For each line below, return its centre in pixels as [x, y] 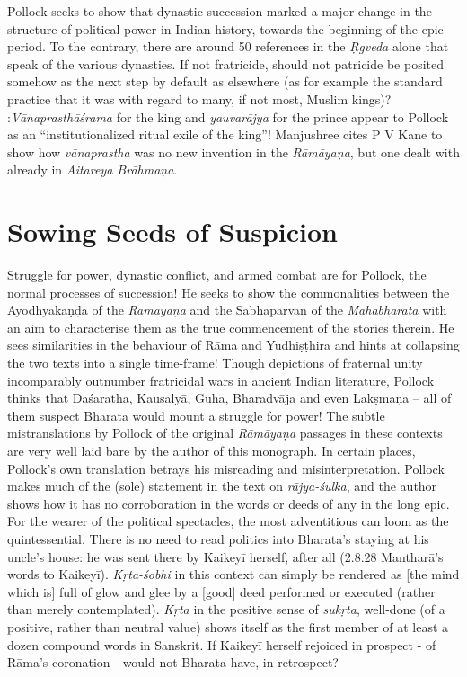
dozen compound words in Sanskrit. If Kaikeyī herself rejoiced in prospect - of [222, 644]
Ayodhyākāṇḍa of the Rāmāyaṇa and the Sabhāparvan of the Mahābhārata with [227, 310]
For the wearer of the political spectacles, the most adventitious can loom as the [228, 521]
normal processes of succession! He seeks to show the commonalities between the [229, 292]
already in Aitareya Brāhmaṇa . [93, 169]
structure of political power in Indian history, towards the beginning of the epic [225, 28]
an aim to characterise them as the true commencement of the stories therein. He [231, 327]
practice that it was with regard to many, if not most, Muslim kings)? [199, 98]
